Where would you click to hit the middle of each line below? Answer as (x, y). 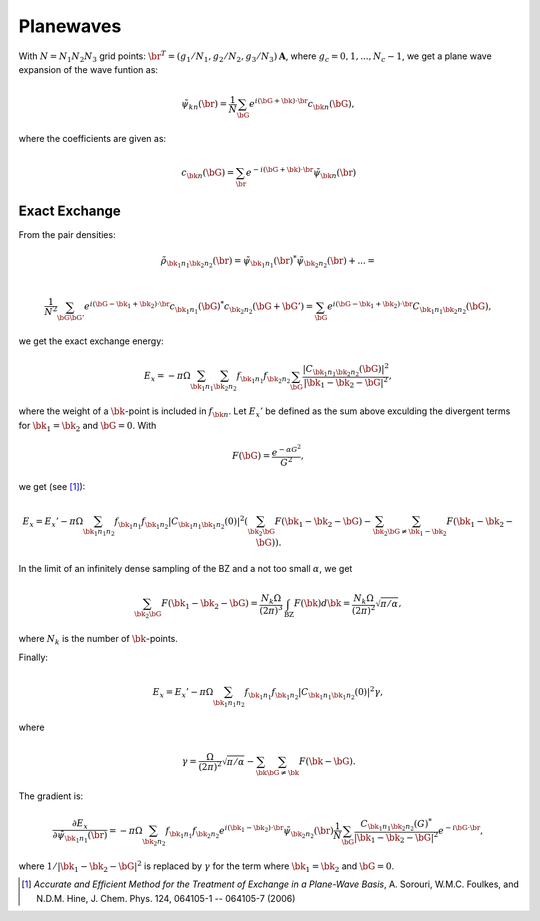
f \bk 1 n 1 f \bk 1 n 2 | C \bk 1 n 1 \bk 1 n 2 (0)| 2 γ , (314, 693)
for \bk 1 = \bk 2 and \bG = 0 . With (87, 426)
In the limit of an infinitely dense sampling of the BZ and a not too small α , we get (185, 569)
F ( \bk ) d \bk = (322, 603)
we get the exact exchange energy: (91, 341)
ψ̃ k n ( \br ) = (204, 105)
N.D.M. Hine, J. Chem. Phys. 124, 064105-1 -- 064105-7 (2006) (166, 898)
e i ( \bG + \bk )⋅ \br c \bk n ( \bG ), (301, 104)
